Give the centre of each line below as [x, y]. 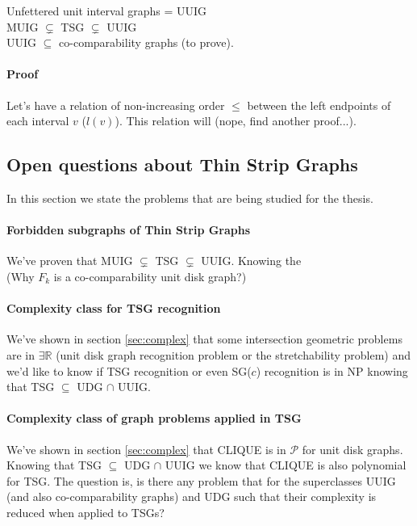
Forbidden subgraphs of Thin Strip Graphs [129, 230]
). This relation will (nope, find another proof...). [236, 121]
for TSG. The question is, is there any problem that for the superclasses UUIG [201, 480]
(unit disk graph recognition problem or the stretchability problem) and [234, 354]
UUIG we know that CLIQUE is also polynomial [286, 465]
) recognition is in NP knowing [332, 370]
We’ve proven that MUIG [70, 261]
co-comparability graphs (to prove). [146, 42]
